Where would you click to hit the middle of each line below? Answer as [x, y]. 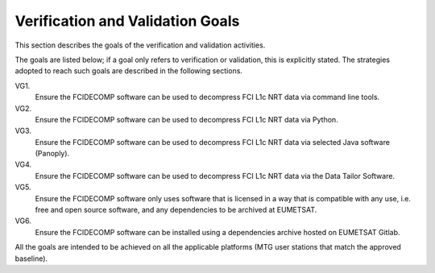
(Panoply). [52, 154]
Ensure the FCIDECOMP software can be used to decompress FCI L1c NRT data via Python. [186, 119]
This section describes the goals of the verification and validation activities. [140, 45]
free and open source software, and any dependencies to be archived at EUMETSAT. [176, 210]
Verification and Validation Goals [127, 21]
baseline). [31, 259]
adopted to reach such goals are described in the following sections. [129, 71]
